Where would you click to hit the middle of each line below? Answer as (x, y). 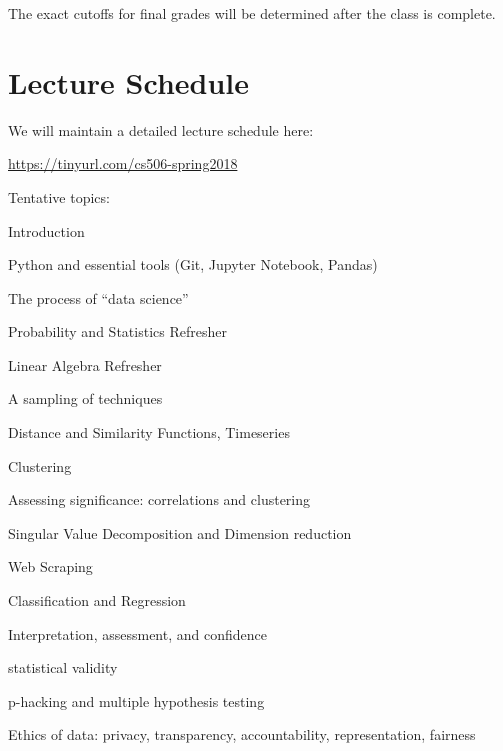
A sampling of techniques (85, 398)
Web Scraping (50, 566)
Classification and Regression (97, 600)
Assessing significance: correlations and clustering (159, 499)
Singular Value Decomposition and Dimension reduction (180, 532)
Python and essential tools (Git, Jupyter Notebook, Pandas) (193, 264)
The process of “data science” (98, 297)
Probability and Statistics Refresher (117, 331)
